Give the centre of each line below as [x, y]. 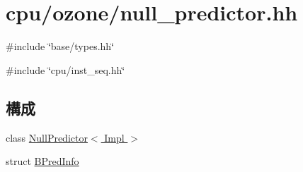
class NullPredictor [47, 137]
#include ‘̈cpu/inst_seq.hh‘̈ [65, 69]
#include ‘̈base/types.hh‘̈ [60, 46]
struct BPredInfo [42, 161]
